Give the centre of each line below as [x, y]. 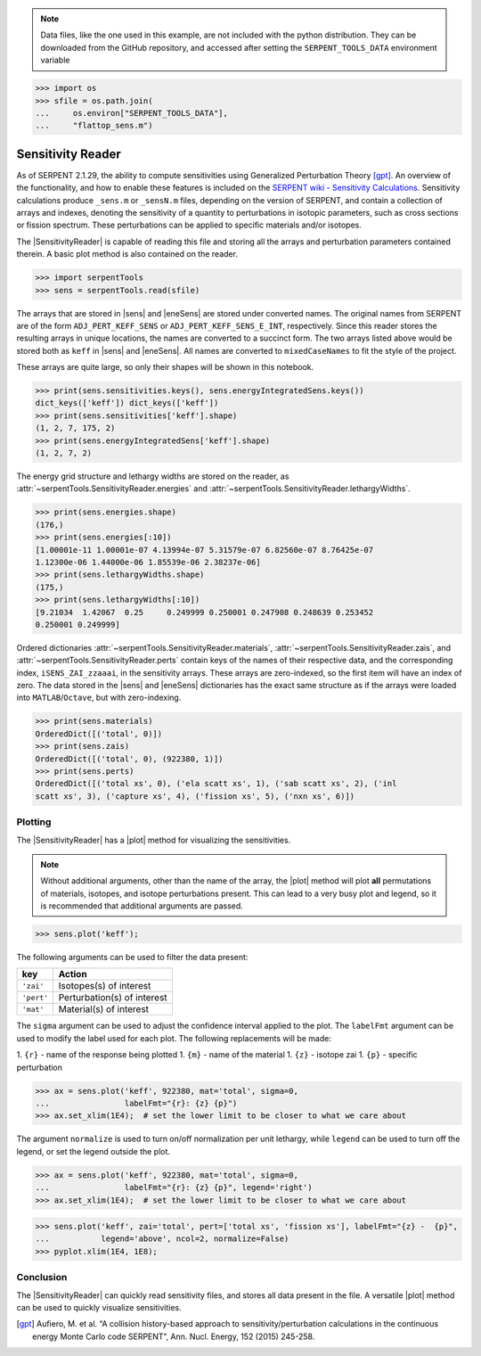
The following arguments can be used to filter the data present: [132, 957]
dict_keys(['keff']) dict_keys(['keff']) [127, 403]
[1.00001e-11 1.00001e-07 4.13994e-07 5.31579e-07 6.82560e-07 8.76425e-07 [204, 550]
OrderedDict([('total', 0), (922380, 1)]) [129, 759]
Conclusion [42, 1278]
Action [73, 974]
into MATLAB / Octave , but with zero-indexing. [99, 698]
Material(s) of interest [104, 1009]
